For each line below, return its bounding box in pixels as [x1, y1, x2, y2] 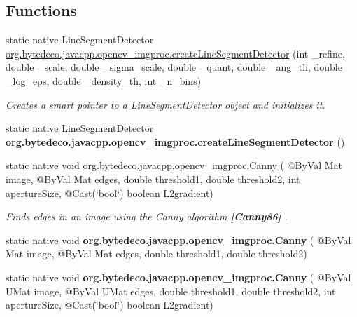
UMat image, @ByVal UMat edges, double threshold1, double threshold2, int [6, 283, 336, 298]
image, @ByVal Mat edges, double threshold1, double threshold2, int [6, 171, 300, 186]
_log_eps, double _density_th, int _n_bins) [6, 73, 202, 88]
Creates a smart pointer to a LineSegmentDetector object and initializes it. [6, 97, 325, 112]
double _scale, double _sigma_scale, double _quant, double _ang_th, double [6, 60, 342, 74]
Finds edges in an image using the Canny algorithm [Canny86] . [6, 209, 288, 224]
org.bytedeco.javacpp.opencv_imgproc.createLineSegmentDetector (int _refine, [6, 46, 345, 60]
